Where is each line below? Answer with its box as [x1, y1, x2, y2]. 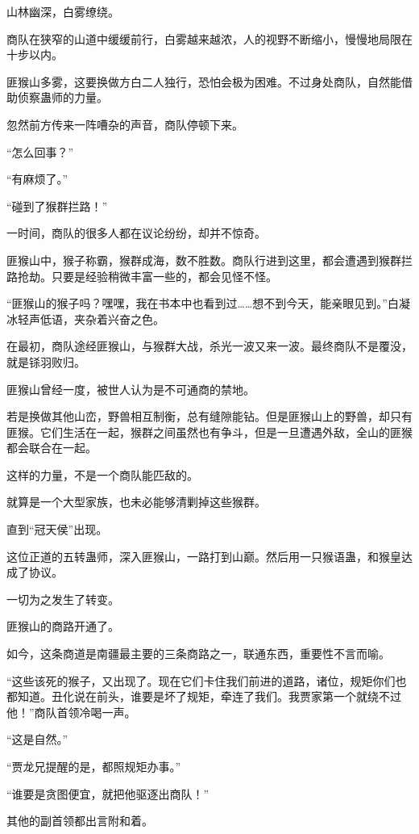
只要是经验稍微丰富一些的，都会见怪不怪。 [51, 267, 277, 284]
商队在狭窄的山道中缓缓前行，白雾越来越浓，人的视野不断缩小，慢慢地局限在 [6, 30, 413, 47]
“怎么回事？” [6, 143, 74, 160]
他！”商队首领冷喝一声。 [6, 703, 136, 720]
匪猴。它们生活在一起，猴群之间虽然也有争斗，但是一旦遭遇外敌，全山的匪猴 [6, 423, 413, 440]
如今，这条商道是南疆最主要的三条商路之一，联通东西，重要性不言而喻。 [6, 645, 390, 662]
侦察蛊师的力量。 [17, 89, 108, 106]
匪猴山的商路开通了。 [6, 618, 119, 635]
